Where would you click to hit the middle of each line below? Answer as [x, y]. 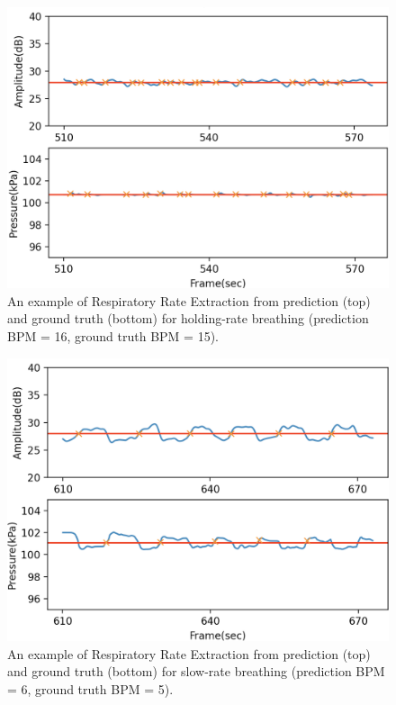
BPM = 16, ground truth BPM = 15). [113, 335]
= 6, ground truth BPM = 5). [90, 689]
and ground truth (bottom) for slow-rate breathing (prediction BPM [196, 671]
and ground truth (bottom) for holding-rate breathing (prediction [188, 318]
